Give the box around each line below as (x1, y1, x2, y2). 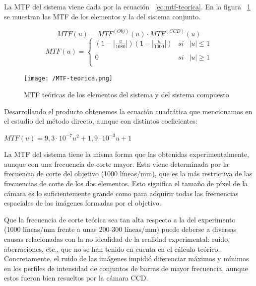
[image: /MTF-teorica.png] (24, 75, 113, 82)
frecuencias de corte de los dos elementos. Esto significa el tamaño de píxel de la (4, 178, 248, 189)
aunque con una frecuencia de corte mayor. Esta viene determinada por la (4, 158, 229, 169)
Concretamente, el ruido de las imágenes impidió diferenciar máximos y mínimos (4, 253, 249, 264)
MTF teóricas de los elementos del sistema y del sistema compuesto (24, 89, 229, 99)
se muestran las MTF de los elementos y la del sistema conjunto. (4, 11, 201, 21)
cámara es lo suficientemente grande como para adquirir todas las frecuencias (4, 188, 239, 198)
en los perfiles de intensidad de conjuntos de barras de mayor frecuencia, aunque (4, 263, 248, 273)
